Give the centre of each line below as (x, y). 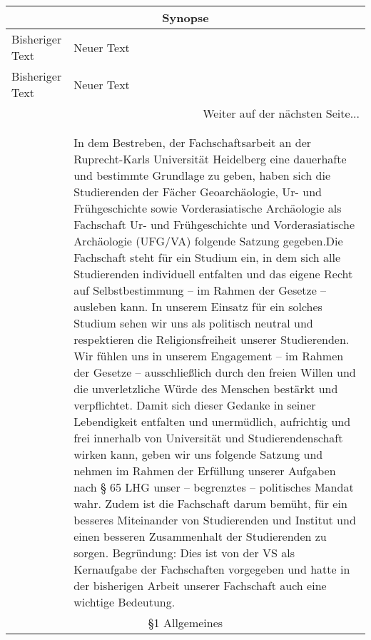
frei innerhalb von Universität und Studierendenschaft (208, 438)
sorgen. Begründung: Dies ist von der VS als (184, 553)
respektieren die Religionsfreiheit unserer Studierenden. (212, 339)
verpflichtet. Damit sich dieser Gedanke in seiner (195, 405)
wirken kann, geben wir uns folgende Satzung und (198, 454)
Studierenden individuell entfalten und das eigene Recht (213, 274)
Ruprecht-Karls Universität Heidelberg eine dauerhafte (210, 159)
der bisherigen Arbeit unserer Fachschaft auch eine (200, 585)
